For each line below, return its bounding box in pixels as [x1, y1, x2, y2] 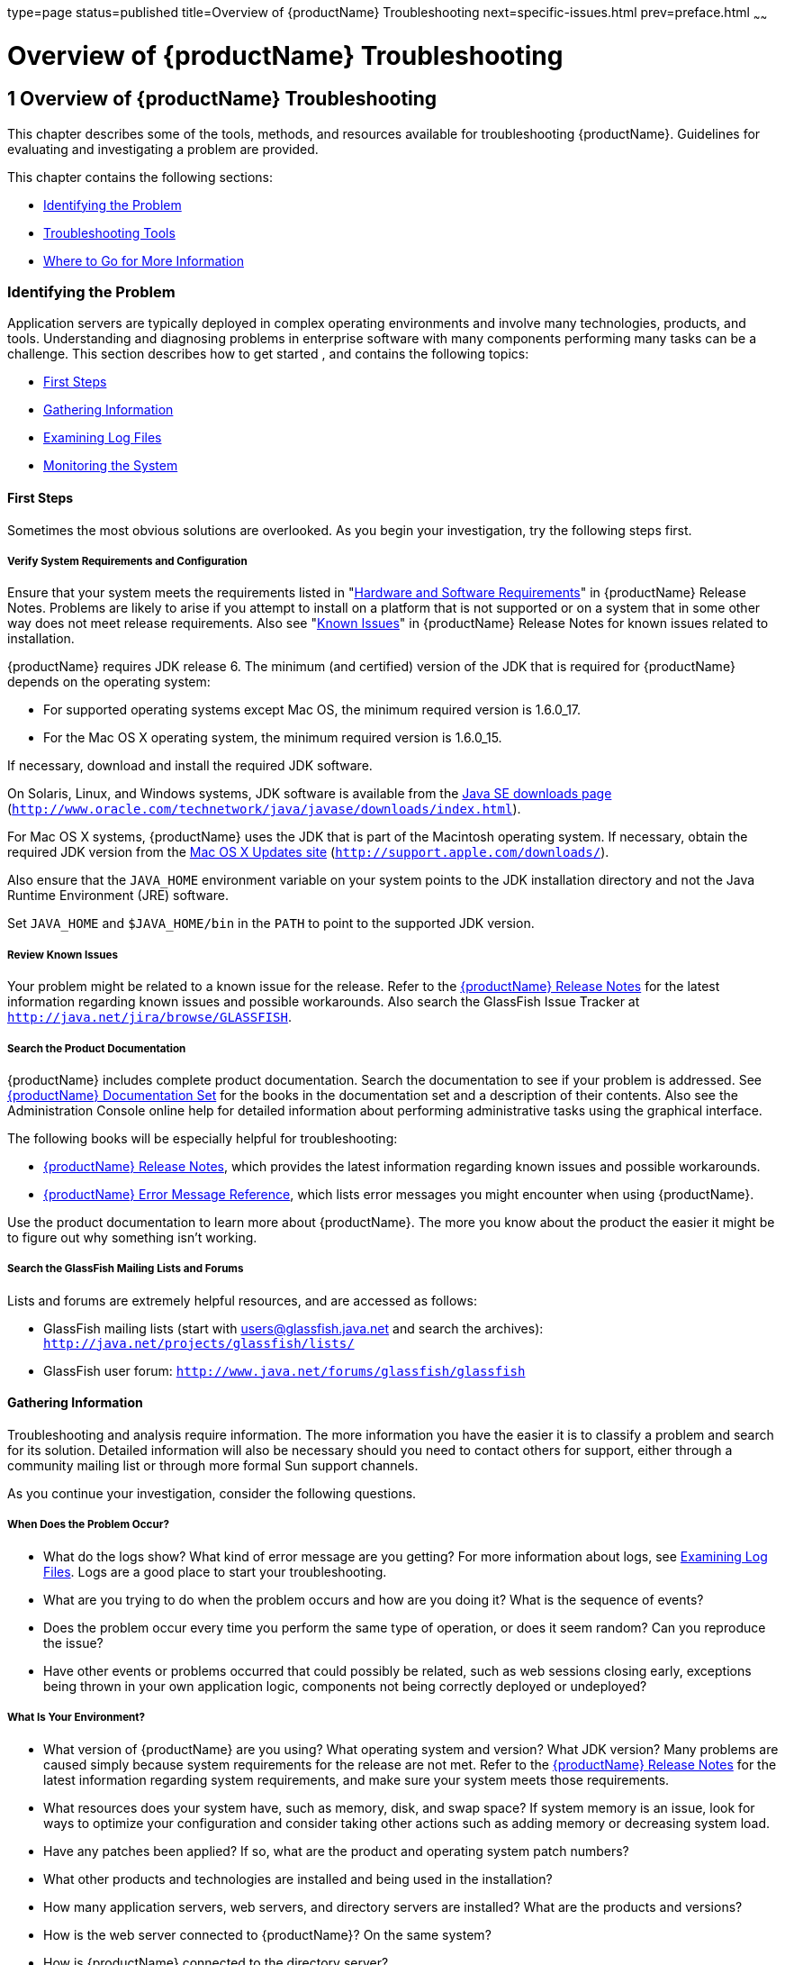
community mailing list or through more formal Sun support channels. [7, 1458, 419, 1474]
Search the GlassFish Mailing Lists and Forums [7, 1262, 244, 1276]
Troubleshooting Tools [43, 224, 176, 241]
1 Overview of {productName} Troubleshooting [7, 87, 438, 111]
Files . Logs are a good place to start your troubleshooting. [43, 1563, 387, 1579]
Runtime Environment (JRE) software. [7, 887, 229, 904]
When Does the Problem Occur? [7, 1518, 169, 1532]
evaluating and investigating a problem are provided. [7, 141, 319, 157]
